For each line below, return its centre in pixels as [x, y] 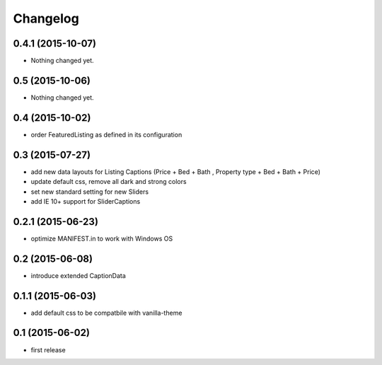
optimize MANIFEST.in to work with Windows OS [102, 238]
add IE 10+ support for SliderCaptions [86, 201]
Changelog [46, 18]
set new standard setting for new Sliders [89, 192]
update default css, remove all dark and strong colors [109, 182]
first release [48, 349]
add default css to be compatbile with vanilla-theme [106, 313]
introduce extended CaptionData [79, 275]
